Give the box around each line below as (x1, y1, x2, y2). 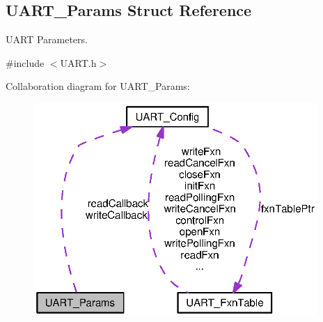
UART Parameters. (6, 32, 88, 47)
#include (6, 55, 45, 70)
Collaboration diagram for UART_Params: (6, 79, 190, 93)
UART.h (60, 55, 97, 70)
